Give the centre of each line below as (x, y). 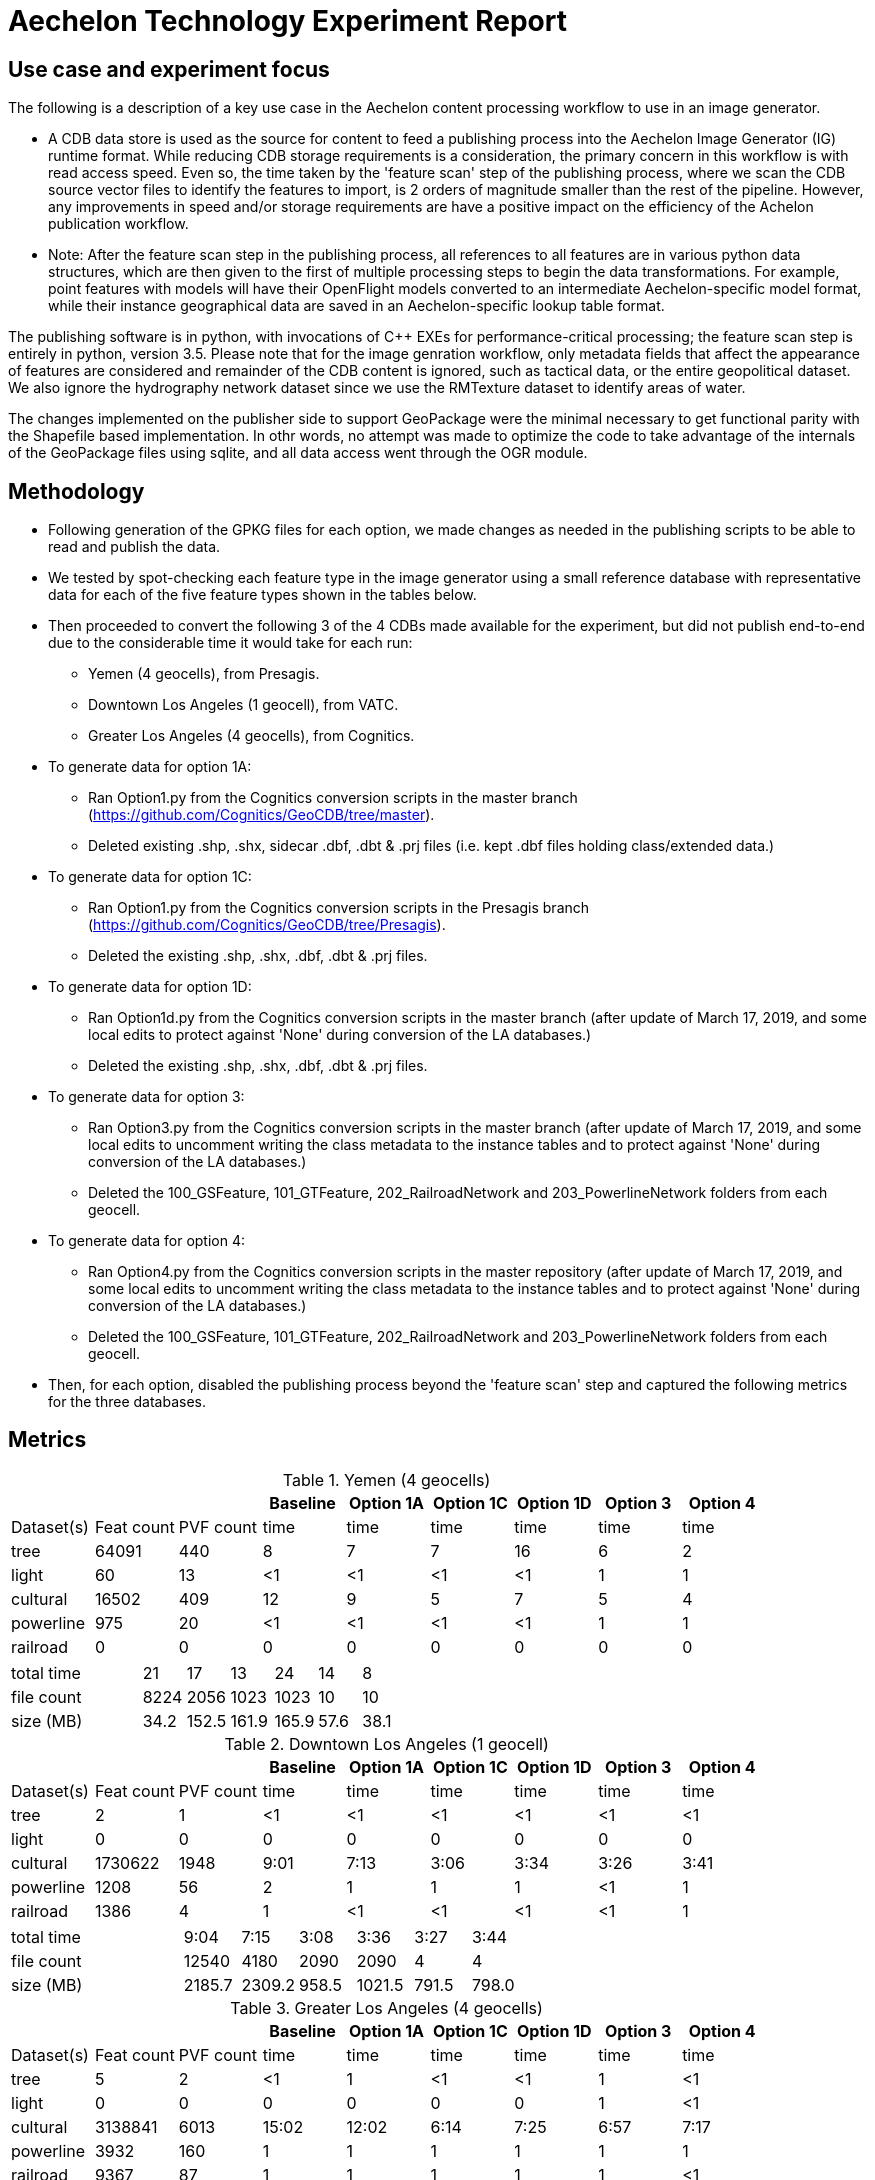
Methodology (76, 491)
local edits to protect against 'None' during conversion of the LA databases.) (340, 1035)
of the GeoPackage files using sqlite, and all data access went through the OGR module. (298, 453)
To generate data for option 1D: (150, 987)
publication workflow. (118, 224)
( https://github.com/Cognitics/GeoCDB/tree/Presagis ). (267, 925)
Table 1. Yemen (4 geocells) (386, 1479)
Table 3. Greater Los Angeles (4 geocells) (386, 2007)
